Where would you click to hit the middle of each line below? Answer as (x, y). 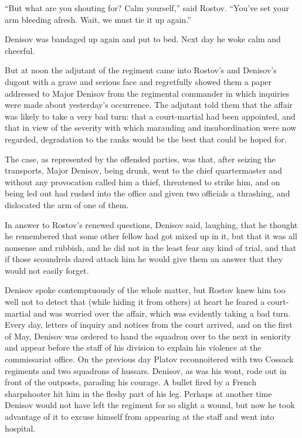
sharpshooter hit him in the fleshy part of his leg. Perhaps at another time (138, 393)
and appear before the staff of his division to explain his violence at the (133, 347)
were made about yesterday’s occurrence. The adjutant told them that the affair (149, 105)
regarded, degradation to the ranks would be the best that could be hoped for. (146, 139)
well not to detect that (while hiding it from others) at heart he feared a (135, 302)
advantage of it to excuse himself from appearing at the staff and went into (140, 416)
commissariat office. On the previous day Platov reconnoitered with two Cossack (149, 359)
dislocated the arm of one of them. (67, 204)
